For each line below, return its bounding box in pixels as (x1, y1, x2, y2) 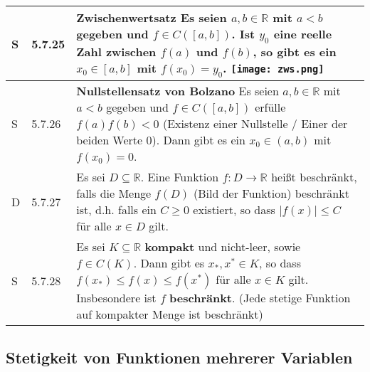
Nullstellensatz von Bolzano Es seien (76, 83, 279, 100)
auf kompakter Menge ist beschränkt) (76, 306, 263, 323)
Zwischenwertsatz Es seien (76, 9, 227, 26)
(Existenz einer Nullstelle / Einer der (162, 115, 348, 132)
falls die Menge (76, 185, 152, 202)
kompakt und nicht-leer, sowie (144, 238, 301, 255)
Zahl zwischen (76, 43, 157, 60)
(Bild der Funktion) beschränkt (193, 185, 349, 202)
